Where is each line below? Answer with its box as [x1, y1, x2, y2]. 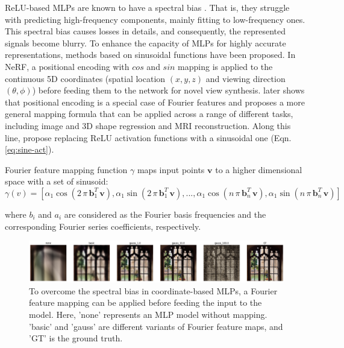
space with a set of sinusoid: [5, 175, 108, 188]
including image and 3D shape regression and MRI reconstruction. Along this [5, 119, 291, 131]
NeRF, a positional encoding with [5, 60, 130, 72]
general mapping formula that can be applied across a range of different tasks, [5, 107, 293, 120]
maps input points [137, 163, 205, 176]
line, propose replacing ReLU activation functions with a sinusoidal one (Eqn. [5, 131, 292, 144]
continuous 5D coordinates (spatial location [5, 72, 166, 84]
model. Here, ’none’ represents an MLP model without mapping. [29, 308, 267, 321]
